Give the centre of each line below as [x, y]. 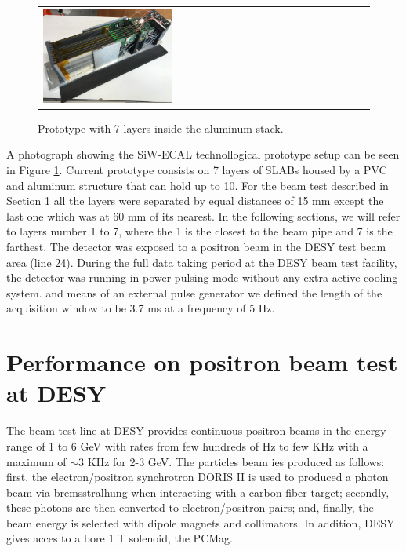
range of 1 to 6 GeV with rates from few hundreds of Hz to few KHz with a [187, 445]
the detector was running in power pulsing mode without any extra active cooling [202, 277]
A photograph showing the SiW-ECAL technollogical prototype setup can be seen [203, 154]
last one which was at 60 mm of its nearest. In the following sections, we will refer [203, 215]
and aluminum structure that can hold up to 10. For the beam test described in [198, 185]
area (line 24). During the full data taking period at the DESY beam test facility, [202, 262]
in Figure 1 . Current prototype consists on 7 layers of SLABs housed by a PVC [197, 170]
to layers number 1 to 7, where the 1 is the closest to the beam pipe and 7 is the [199, 231]
